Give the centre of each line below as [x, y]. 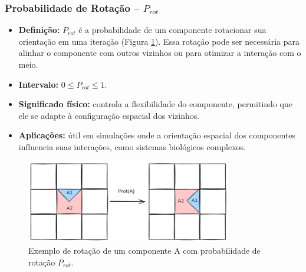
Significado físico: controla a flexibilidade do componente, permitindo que [155, 104]
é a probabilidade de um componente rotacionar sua [172, 30]
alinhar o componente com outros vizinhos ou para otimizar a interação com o [160, 53]
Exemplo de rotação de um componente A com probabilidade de [144, 251]
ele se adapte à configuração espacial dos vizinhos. [109, 115]
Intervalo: [39, 84]
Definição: [39, 30]
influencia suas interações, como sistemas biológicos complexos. [132, 146]
